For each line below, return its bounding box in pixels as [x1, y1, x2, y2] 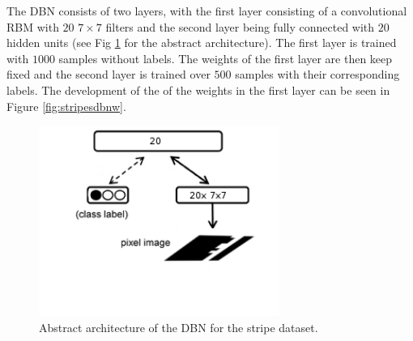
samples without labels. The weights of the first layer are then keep [58, 49, 393, 66]
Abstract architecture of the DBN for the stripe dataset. [39, 318, 318, 335]
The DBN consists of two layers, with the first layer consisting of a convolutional [6, 2, 407, 19]
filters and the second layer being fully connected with [105, 18, 375, 35]
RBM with [6, 18, 59, 35]
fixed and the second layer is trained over [6, 66, 211, 83]
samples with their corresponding [235, 66, 400, 83]
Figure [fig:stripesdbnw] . [6, 97, 126, 114]
